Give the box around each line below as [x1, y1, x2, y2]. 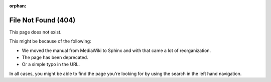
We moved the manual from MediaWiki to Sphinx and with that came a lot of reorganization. [22, 47, 211, 53]
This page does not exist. [9, 29, 62, 35]
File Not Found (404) [9, 15, 76, 24]
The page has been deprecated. [22, 54, 88, 60]
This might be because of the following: [9, 38, 91, 44]
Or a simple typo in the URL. [22, 61, 80, 67]
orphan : [9, 3, 27, 8]
